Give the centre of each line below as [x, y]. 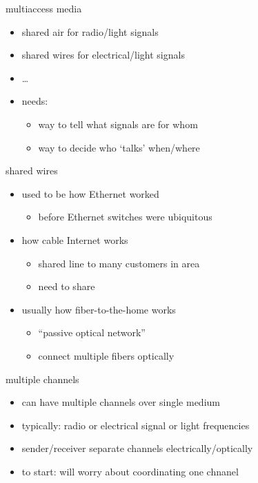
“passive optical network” [92, 332]
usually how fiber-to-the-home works [99, 309]
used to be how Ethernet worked [90, 193]
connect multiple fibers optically [106, 355]
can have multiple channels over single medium [121, 402]
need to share [67, 286]
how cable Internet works [75, 239]
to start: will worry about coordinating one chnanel [130, 471]
